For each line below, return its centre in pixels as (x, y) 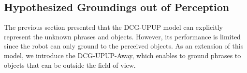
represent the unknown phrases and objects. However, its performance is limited (122, 36)
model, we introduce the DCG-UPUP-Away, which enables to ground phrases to (123, 55)
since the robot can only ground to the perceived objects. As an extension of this (124, 46)
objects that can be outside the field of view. (70, 65)
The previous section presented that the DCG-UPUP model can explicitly (113, 27)
